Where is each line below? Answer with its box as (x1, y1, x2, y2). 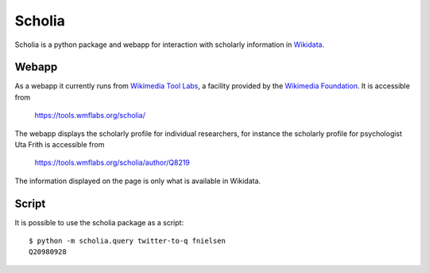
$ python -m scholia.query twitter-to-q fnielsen (29, 236, 226, 246)
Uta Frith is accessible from (14, 140, 105, 150)
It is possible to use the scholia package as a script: (14, 217, 184, 227)
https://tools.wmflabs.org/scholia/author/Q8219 (34, 158, 191, 167)
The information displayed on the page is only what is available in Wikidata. (14, 176, 261, 185)
